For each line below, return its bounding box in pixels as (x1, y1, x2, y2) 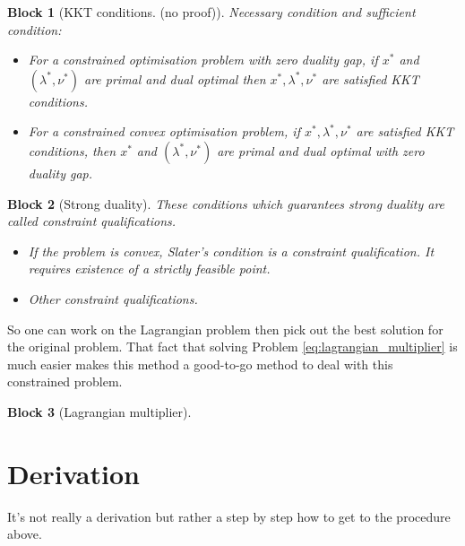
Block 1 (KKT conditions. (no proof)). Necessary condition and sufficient (7, 3, 416, 21)
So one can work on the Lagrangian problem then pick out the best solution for (7, 319, 443, 338)
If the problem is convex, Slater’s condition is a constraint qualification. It (28, 241, 435, 260)
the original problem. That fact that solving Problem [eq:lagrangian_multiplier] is (7, 337, 458, 356)
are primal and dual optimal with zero (217, 141, 425, 160)
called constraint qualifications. (7, 212, 177, 230)
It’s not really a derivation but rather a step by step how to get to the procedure (7, 507, 451, 525)
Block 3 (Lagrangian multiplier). (7, 402, 192, 420)
